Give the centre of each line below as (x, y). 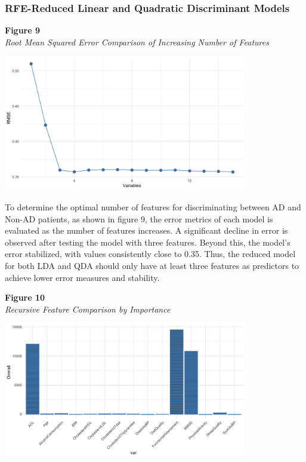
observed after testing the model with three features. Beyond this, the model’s (148, 242)
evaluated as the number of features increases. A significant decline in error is (146, 230)
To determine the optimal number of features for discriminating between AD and (153, 207)
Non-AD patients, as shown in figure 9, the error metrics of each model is (139, 218)
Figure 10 (25, 297)
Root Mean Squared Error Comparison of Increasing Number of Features (137, 42)
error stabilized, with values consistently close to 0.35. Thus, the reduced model (150, 254)
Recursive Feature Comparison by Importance (88, 309)
